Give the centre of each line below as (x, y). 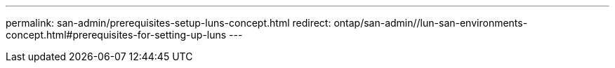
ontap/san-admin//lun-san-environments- (431, 23)
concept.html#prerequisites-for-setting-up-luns (116, 35)
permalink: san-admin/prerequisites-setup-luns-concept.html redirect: (168, 23)
